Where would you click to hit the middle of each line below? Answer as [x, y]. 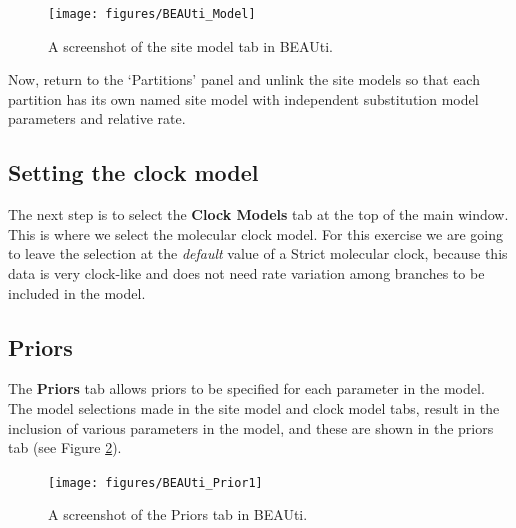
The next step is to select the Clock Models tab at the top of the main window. [258, 214]
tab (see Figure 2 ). [65, 447]
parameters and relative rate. [97, 118]
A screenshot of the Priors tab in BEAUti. [178, 514]
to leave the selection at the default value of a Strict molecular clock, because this [258, 253]
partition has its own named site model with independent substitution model [243, 98]
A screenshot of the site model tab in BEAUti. [190, 45]
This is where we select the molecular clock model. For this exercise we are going [255, 233]
